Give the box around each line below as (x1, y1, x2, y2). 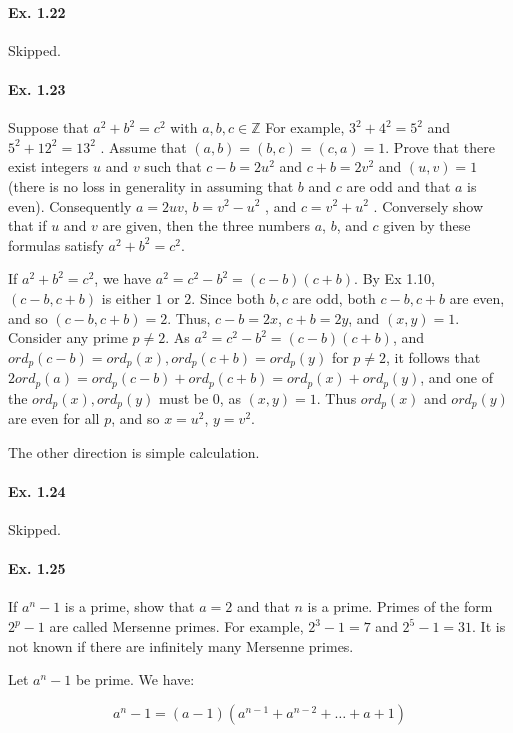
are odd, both (292, 287, 376, 308)
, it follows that (386, 346, 481, 367)
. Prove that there (385, 136, 495, 157)
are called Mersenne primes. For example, (49, 616, 304, 637)
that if (8, 215, 47, 236)
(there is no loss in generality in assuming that (8, 175, 294, 196)
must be (159, 387, 209, 408)
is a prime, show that (64, 596, 195, 617)
